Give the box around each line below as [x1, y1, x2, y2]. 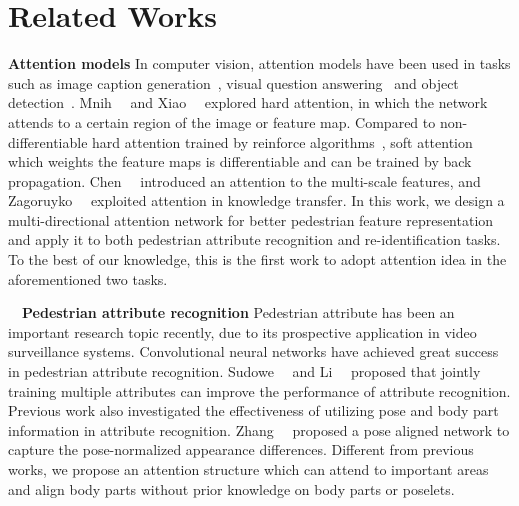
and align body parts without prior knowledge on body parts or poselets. [8, 478, 455, 499]
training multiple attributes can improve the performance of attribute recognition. [8, 380, 511, 401]
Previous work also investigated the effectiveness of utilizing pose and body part [8, 400, 499, 421]
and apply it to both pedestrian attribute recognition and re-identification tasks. [8, 229, 501, 250]
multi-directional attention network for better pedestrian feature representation [8, 209, 494, 230]
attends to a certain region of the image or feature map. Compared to [8, 111, 436, 132]
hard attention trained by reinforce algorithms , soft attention [92, 131, 473, 152]
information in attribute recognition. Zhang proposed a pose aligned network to [8, 419, 510, 440]
